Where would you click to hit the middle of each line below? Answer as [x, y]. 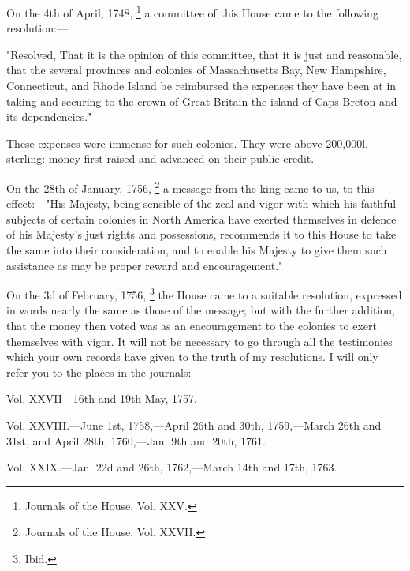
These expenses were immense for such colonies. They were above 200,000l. [187, 143]
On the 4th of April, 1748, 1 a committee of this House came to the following [192, 11]
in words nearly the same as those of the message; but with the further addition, [201, 310]
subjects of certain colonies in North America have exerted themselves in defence [201, 218]
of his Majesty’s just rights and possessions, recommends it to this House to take [201, 234]
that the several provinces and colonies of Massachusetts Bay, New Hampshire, [196, 70]
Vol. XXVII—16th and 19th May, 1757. [102, 398]
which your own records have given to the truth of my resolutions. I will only [192, 357]
